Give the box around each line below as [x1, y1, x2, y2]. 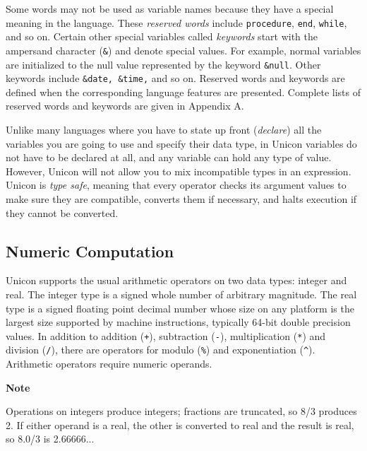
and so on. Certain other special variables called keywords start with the [6, 29, 318, 44]
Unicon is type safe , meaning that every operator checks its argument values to [6, 177, 347, 192]
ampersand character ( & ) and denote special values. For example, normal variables [6, 42, 361, 57]
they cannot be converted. [6, 205, 119, 220]
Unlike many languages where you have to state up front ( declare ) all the [6, 122, 322, 136]
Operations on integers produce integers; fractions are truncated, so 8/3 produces [6, 404, 357, 418]
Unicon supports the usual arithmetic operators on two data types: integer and [6, 273, 347, 288]
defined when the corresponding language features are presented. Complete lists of [6, 84, 361, 99]
